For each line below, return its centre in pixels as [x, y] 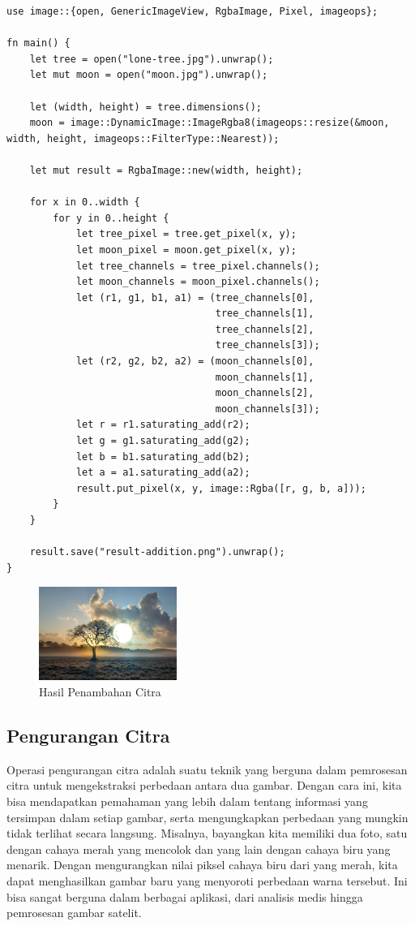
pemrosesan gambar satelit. [74, 913]
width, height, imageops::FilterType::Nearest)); [143, 138]
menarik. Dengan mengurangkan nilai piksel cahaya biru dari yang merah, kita [202, 865]
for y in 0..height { [111, 218]
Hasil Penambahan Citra [100, 691]
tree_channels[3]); [267, 345]
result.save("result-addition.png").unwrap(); [157, 552]
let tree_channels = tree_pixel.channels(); [198, 266]
